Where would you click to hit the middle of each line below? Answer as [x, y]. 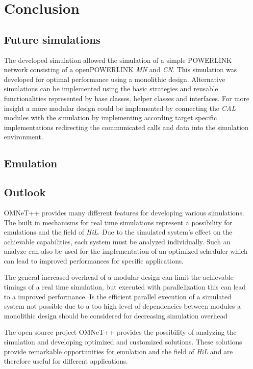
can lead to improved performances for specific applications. [94, 260]
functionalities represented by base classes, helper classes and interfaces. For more [127, 98]
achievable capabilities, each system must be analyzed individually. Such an [117, 241]
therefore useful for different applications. [66, 361]
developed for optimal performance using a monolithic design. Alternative [115, 79]
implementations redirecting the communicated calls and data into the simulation [126, 127]
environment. [24, 137]
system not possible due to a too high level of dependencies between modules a [123, 306]
